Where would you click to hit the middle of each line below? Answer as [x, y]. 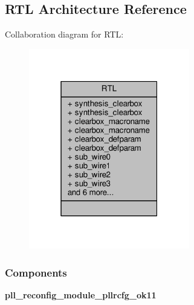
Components [36, 272]
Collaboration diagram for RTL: [64, 34]
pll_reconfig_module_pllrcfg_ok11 [81, 295]
